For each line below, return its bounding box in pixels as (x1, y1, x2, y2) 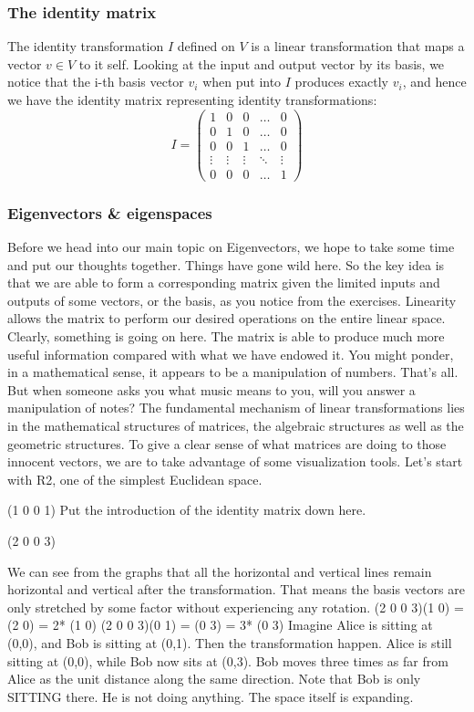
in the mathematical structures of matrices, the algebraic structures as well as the (7, 415, 464, 435)
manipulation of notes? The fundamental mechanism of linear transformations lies (7, 398, 465, 417)
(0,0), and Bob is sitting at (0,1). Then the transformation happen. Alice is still (7, 633, 452, 652)
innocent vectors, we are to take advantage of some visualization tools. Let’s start (7, 452, 463, 471)
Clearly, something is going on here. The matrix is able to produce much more (7, 327, 445, 345)
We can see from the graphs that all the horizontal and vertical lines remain (7, 561, 432, 581)
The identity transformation (7, 37, 164, 56)
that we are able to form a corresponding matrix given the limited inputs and (7, 273, 440, 292)
